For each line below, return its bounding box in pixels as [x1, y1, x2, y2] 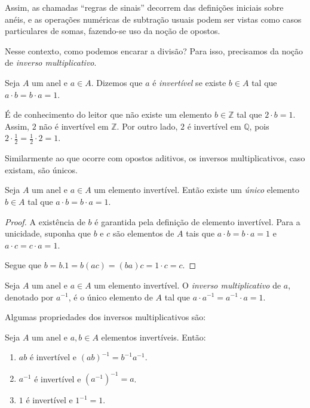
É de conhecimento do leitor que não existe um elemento [5, 108, 212, 121]
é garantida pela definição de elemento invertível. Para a [94, 215, 300, 228]
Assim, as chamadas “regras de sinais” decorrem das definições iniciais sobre [5, 1, 284, 13]
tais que [186, 227, 215, 240]
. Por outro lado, [116, 119, 178, 132]
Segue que [5, 259, 42, 271]
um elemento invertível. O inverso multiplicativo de [94, 278, 281, 291]
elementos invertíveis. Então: [101, 330, 206, 343]
